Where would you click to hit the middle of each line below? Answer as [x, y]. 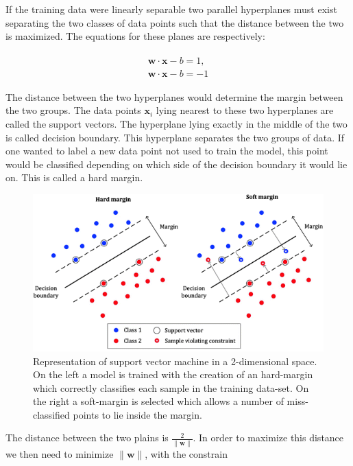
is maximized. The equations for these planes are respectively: [135, 36]
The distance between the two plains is [87, 438]
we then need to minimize [60, 453]
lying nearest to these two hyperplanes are [245, 110]
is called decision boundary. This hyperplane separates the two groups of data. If [175, 137]
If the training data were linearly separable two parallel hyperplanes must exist [171, 9]
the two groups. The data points [73, 110]
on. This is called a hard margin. [74, 177]
